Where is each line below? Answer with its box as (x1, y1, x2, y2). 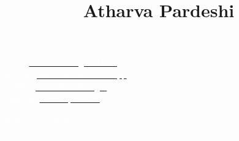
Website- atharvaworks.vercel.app (4, 67, 127, 80)
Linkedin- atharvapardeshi (4, 92, 100, 105)
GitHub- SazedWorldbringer (4, 80, 107, 93)
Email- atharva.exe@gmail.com (4, 56, 117, 69)
